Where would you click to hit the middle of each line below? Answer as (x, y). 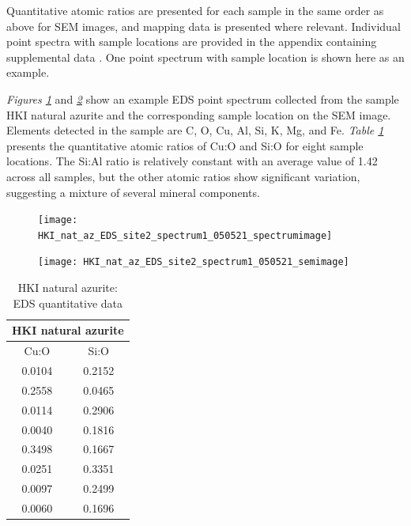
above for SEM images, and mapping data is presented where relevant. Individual (204, 26)
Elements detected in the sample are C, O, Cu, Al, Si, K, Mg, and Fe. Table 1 (195, 130)
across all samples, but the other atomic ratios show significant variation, (183, 176)
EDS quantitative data (68, 303)
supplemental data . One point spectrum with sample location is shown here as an (205, 57)
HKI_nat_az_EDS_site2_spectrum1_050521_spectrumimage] (185, 235)
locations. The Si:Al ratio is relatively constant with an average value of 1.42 (192, 161)
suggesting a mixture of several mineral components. (133, 192)
